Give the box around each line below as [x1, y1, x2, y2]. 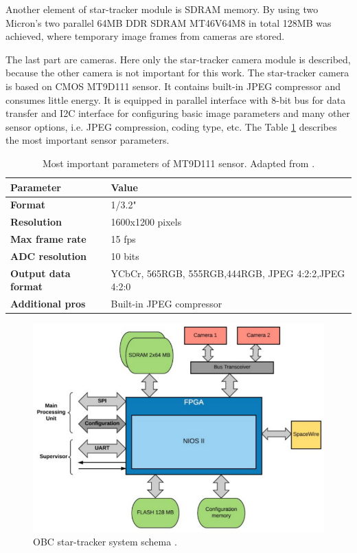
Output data [10, 265, 71, 280]
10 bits [111, 248, 139, 263]
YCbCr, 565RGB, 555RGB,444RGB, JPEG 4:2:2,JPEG [111, 265, 345, 280]
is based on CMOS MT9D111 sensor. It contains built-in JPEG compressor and [5, 78, 341, 93]
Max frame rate [10, 232, 87, 246]
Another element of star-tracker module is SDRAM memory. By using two [5, 2, 319, 16]
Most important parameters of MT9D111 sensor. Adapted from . [42, 155, 315, 170]
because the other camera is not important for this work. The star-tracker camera [5, 65, 349, 80]
